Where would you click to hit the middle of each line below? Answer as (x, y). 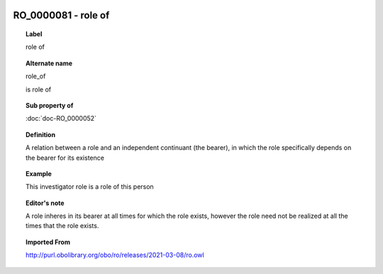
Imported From (48, 242)
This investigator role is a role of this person (90, 187)
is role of (39, 89)
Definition (41, 134)
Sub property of (50, 105)
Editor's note (45, 203)
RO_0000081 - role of (61, 15)
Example (39, 173)
